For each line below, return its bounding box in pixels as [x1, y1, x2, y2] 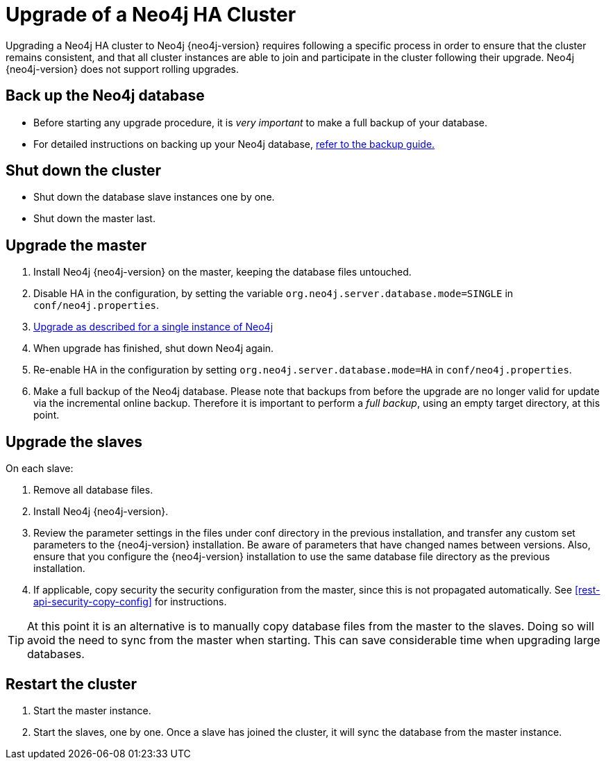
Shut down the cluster [6, 162, 162, 180]
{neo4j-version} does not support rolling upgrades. [6, 62, 239, 75]
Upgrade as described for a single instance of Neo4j [33, 321, 273, 333]
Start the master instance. [33, 704, 151, 716]
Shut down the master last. [33, 212, 155, 225]
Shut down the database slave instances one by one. [33, 191, 275, 203]
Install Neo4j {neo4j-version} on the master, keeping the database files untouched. [33, 266, 412, 278]
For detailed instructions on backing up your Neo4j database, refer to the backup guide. [33, 137, 435, 150]
